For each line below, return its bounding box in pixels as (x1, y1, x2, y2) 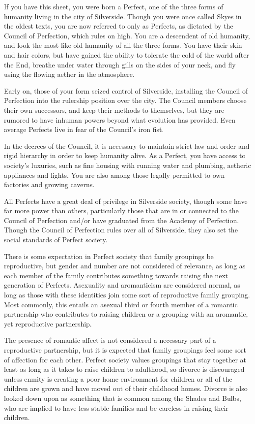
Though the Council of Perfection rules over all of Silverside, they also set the (4, 225, 238, 235)
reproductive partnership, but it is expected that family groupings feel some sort (4, 345, 246, 355)
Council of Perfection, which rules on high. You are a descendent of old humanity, (4, 30, 250, 40)
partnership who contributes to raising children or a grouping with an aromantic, (4, 309, 248, 319)
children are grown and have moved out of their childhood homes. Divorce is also (4, 383, 248, 393)
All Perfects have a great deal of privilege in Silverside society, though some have (4, 196, 248, 206)
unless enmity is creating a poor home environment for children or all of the (4, 373, 232, 384)
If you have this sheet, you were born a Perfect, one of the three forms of (4, 1, 224, 11)
